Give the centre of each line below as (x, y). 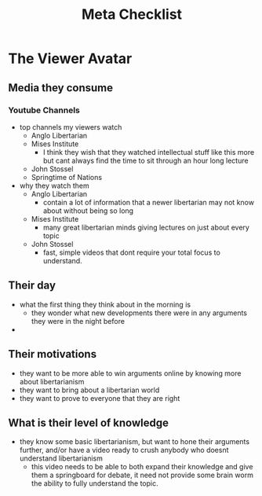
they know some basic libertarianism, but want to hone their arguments (134, 442)
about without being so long (88, 211)
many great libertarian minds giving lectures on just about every (146, 227)
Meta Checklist (132, 15)
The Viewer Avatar (70, 59)
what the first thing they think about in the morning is (105, 304)
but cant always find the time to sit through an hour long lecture (146, 160)
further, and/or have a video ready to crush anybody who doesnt (124, 450)
